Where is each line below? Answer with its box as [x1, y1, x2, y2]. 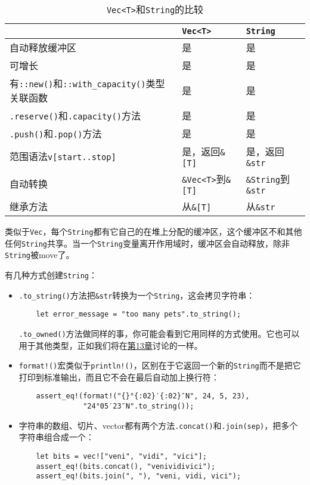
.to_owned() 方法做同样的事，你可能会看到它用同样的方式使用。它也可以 [18, 327, 300, 339]
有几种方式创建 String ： [5, 268, 97, 281]
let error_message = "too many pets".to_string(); [36, 310, 241, 319]
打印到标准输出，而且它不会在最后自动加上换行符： [18, 370, 219, 383]
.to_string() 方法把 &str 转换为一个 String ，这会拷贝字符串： [18, 288, 255, 301]
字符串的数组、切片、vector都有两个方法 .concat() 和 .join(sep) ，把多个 [18, 419, 298, 431]
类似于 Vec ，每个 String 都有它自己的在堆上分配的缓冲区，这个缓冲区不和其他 [5, 225, 302, 237]
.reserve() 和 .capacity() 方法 [10, 109, 141, 122]
